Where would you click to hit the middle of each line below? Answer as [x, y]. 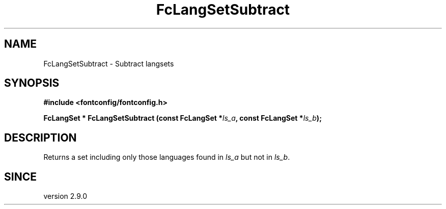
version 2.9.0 [65, 196]
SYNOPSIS [32, 83]
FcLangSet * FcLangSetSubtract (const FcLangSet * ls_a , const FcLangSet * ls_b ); [183, 118]
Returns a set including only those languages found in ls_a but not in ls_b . [167, 157]
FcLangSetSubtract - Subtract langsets [109, 63]
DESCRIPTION [40, 137]
